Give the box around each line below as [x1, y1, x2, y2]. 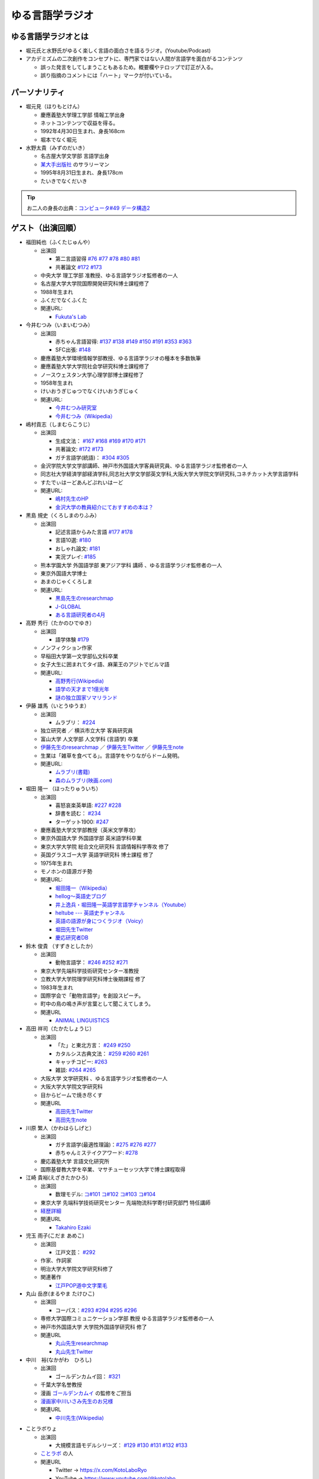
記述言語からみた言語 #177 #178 [55, 528, 133, 535]
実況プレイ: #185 [55, 553, 96, 560]
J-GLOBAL [55, 603, 82, 610]
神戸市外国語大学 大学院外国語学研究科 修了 [40, 1323, 147, 1331]
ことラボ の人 [40, 1450, 73, 1457]
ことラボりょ [25, 1425, 57, 1432]
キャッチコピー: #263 [55, 1058, 108, 1065]
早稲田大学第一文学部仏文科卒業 [40, 653, 118, 660]
